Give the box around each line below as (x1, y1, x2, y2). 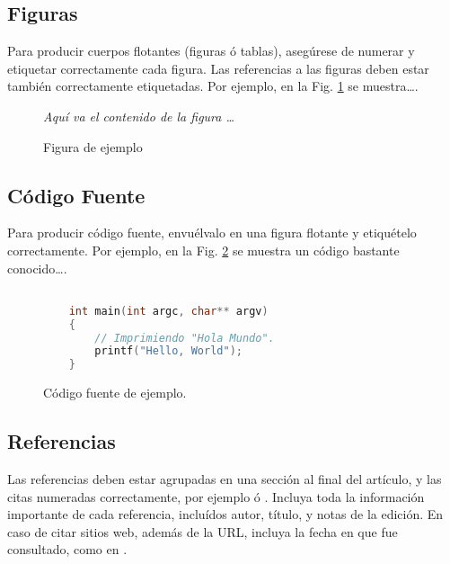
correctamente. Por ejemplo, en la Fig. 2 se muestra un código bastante (7, 240, 400, 259)
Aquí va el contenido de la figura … (43, 106, 235, 125)
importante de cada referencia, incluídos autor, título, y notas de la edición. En (7, 505, 444, 524)
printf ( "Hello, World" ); (94, 345, 243, 358)
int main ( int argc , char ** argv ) (68, 304, 269, 318)
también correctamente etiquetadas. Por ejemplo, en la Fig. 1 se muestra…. (7, 76, 419, 95)
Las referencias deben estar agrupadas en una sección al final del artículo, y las (7, 469, 442, 488)
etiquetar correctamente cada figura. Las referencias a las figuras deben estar (7, 58, 429, 77)
